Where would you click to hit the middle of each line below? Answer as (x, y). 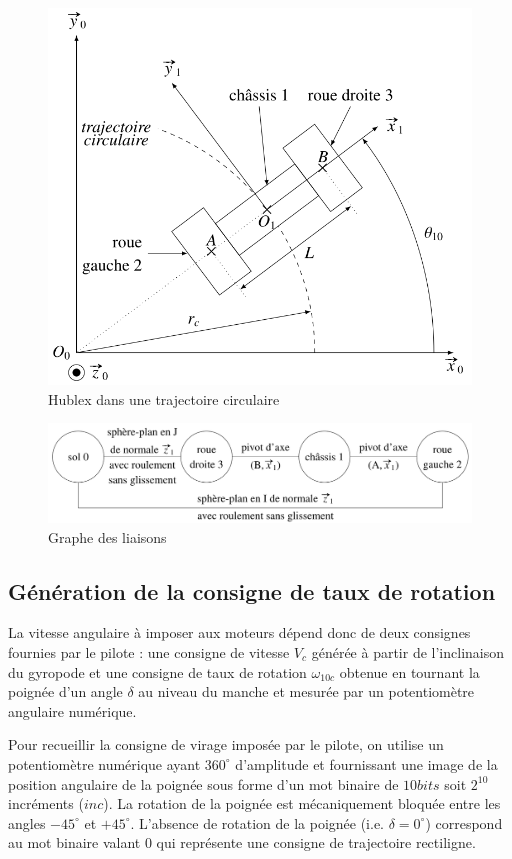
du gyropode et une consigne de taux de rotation (157, 671)
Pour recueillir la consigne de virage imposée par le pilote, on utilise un (226, 744)
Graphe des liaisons (107, 536)
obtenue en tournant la (409, 671)
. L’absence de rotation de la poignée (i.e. (257, 822)
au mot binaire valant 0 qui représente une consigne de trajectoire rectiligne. (242, 842)
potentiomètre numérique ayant (104, 763)
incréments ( (46, 803)
